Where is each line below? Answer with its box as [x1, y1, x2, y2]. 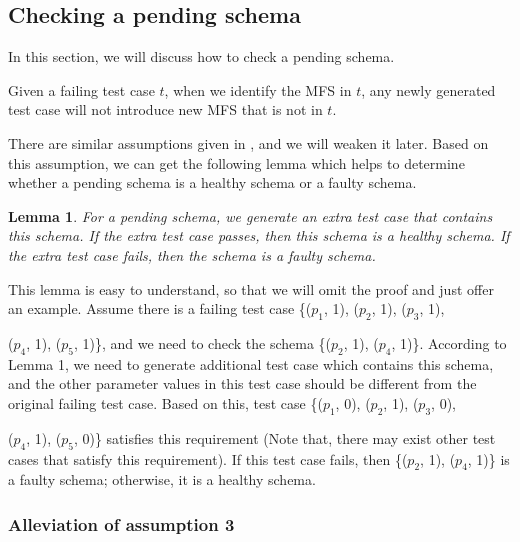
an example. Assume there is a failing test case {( [8, 298, 312, 319]
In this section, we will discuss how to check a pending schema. [8, 46, 395, 67]
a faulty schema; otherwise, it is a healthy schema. [8, 469, 316, 490]
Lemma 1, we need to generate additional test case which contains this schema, [8, 353, 494, 374]
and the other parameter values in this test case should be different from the [8, 373, 477, 394]
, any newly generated [361, 79, 496, 100]
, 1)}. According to [391, 332, 507, 353]
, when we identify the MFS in [164, 79, 352, 100]
